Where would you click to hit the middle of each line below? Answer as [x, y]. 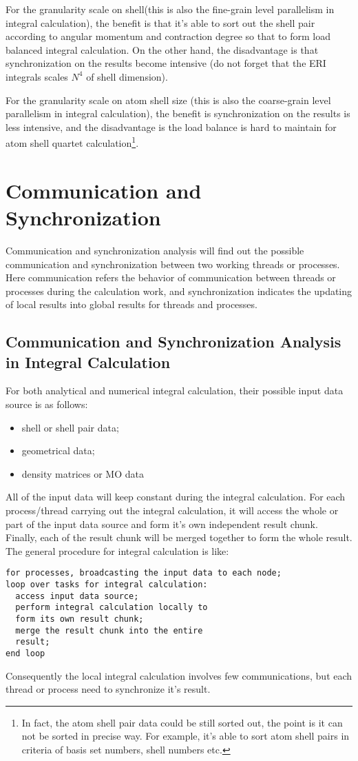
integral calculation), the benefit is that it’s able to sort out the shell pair [160, 22]
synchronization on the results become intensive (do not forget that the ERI [166, 63]
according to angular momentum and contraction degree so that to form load [168, 36]
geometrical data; [58, 450]
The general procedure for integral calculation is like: [117, 550]
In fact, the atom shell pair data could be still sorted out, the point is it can [182, 722]
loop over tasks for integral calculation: [107, 585]
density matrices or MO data [83, 473]
